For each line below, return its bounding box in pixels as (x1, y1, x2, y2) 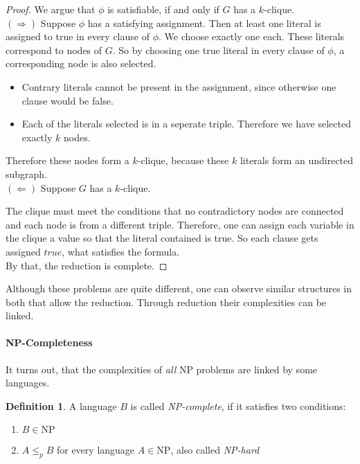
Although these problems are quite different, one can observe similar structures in (6, 281, 352, 296)
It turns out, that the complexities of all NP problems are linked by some (6, 362, 318, 376)
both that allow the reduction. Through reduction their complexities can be (6, 294, 327, 309)
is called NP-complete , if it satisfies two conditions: (130, 398, 346, 413)
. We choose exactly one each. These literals (158, 29, 345, 44)
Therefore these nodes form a (6, 153, 129, 168)
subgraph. (6, 166, 48, 181)
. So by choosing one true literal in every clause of (112, 42, 325, 57)
